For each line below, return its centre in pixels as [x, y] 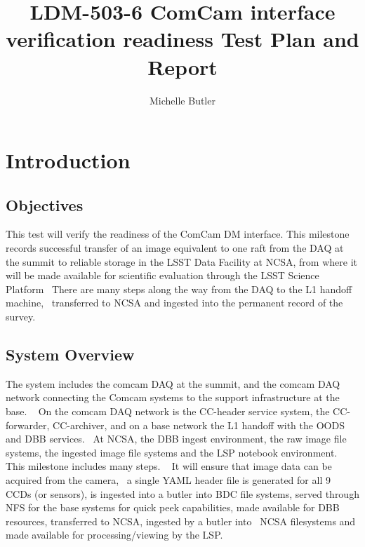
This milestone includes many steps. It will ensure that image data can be [169, 466]
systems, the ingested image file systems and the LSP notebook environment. [172, 452]
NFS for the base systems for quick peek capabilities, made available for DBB [173, 507]
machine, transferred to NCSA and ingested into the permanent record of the [174, 303]
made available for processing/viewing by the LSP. [114, 535]
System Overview [70, 354]
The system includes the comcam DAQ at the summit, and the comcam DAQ [173, 383]
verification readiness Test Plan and [182, 39]
